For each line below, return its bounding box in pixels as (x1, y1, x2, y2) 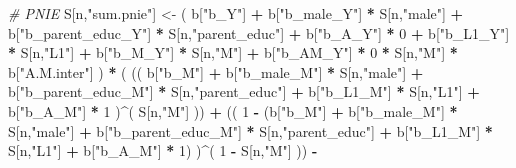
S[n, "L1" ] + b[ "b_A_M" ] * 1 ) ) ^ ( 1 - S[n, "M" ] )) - (8, 140, 318, 161)
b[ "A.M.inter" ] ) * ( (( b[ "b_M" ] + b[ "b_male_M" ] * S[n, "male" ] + (8, 61, 424, 82)
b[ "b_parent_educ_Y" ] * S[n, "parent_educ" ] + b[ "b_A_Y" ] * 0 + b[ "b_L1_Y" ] (8, 22, 510, 43)
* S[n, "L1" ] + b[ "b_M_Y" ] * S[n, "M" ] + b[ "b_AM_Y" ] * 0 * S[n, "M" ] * (8, 42, 458, 63)
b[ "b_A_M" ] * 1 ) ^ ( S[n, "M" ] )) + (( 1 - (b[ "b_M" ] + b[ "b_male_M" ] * (8, 100, 458, 121)
